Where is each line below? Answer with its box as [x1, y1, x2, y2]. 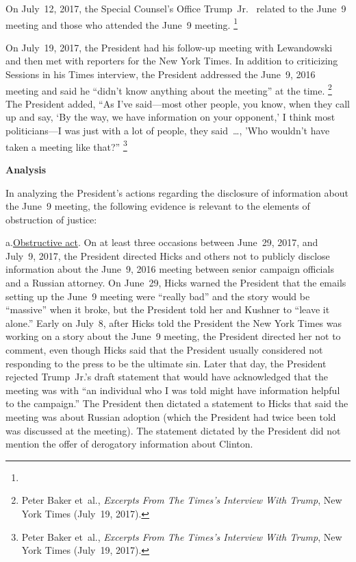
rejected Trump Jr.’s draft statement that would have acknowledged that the [5, 369, 329, 384]
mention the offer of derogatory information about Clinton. [5, 437, 253, 451]
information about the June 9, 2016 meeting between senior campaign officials [5, 262, 334, 276]
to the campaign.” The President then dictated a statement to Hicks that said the [5, 396, 348, 411]
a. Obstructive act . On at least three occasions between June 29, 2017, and [5, 235, 318, 249]
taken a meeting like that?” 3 [5, 137, 127, 154]
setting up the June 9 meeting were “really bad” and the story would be [5, 289, 310, 303]
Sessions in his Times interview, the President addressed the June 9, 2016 [5, 67, 316, 82]
